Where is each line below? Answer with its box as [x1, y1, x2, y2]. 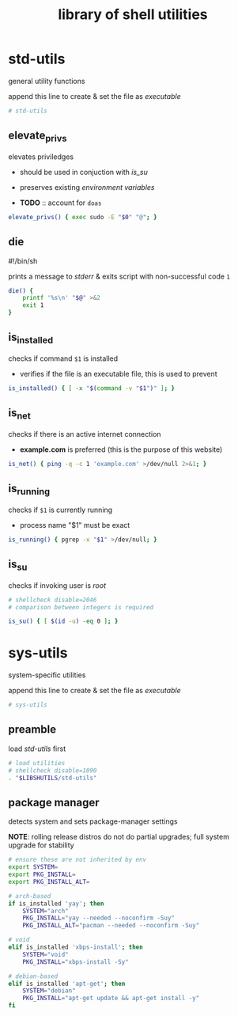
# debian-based [8, 972, 59, 980]
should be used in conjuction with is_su [19, 167, 149, 176]
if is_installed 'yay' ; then [8, 900, 104, 908]
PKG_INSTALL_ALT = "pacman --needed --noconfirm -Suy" [22, 922, 200, 930]
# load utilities [8, 759, 66, 767]
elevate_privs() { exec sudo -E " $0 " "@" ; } [8, 213, 157, 221]
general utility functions [8, 76, 85, 85]
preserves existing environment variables [19, 182, 155, 191]
